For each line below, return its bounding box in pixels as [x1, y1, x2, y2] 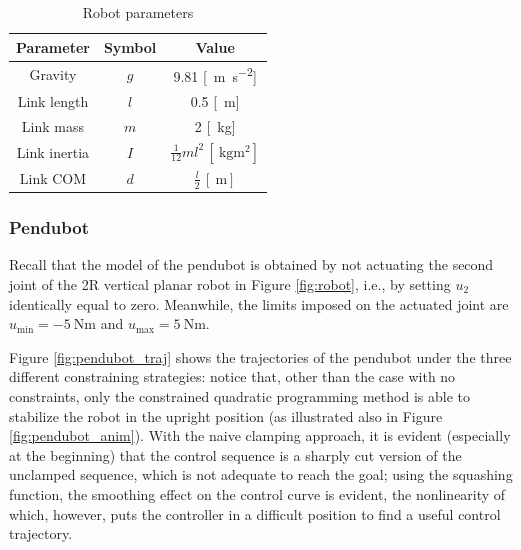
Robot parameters [82, 2, 194, 22]
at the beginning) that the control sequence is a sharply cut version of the [9, 444, 462, 465]
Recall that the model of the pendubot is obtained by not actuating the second [9, 254, 494, 275]
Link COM [19, 167, 87, 188]
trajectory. [9, 523, 73, 544]
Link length [17, 90, 89, 111]
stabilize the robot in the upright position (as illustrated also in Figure [9, 405, 443, 426]
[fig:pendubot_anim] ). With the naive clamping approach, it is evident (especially [9, 425, 511, 446]
